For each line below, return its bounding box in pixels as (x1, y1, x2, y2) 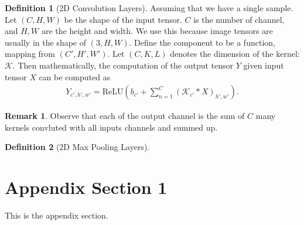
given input (243, 59, 284, 71)
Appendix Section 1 (5, 175, 168, 199)
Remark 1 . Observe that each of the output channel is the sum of (5, 110, 245, 122)
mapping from (5, 47, 56, 60)
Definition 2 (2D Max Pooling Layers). (5, 141, 150, 153)
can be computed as (39, 70, 111, 83)
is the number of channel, (193, 13, 285, 25)
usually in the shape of (5, 36, 87, 48)
